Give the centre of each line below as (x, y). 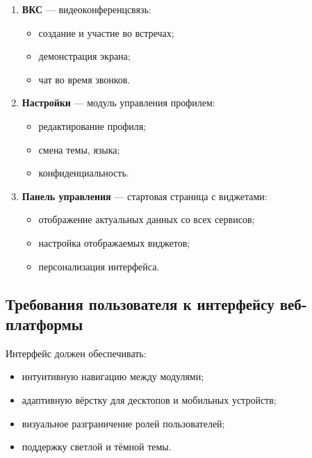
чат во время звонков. (84, 79)
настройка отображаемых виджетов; (114, 242)
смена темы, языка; (79, 149)
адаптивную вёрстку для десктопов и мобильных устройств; (149, 399)
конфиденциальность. (84, 173)
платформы (44, 324)
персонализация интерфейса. (99, 266)
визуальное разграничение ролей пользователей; (123, 423)
